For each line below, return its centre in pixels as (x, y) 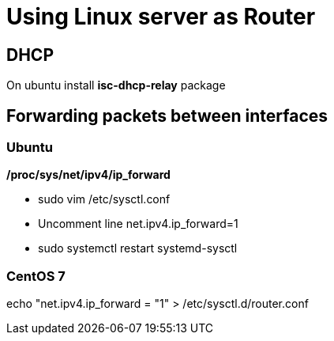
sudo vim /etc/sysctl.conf (104, 199)
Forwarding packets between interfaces (167, 116)
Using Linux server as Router (161, 17)
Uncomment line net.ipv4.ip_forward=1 (138, 224)
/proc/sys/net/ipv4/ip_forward (88, 175)
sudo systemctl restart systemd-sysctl (138, 248)
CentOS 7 (36, 276)
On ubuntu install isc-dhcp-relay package (116, 85)
